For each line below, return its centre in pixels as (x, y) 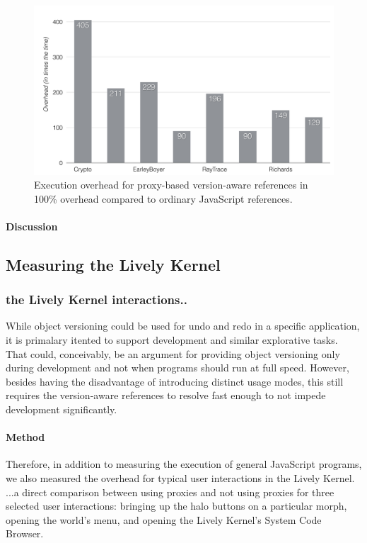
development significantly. (62, 409)
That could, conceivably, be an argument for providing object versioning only (173, 353)
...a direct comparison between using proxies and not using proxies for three (170, 492)
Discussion (32, 226)
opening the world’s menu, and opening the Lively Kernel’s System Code (164, 519)
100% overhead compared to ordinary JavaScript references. (163, 198)
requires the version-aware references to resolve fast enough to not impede (166, 395)
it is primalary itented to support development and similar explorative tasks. (172, 340)
